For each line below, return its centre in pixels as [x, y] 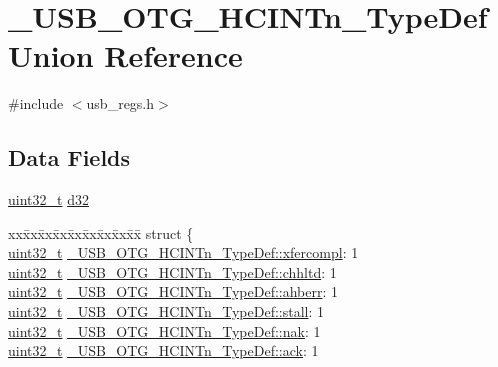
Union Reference [125, 55]
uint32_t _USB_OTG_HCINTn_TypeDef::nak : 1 [164, 330]
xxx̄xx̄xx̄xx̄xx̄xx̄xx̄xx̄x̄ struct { [101, 232]
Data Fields [69, 157]
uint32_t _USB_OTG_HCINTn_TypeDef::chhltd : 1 [172, 271]
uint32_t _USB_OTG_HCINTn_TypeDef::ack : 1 [163, 350]
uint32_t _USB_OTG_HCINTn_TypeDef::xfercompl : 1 [183, 252]
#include [36, 103]
